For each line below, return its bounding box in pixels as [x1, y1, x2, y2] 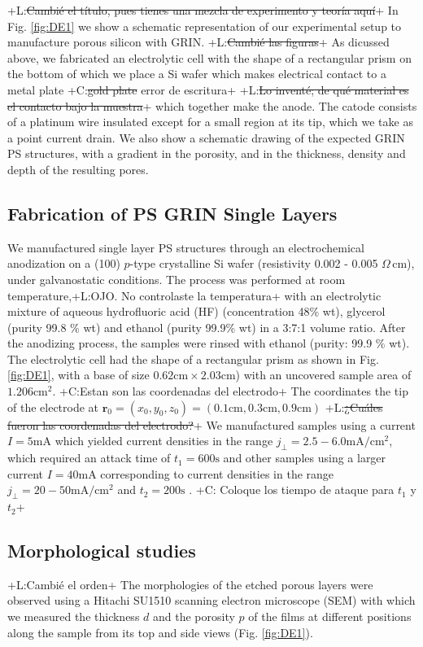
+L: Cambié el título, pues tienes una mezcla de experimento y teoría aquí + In [7, 2, 399, 18]
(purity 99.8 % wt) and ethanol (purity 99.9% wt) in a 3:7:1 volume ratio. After [7, 318, 406, 335]
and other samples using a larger [223, 449, 386, 466]
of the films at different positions [248, 608, 412, 625]
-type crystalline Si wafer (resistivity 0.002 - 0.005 [129, 255, 378, 272]
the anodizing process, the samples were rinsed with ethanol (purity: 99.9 [7, 334, 373, 352]
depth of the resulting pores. [7, 160, 149, 177]
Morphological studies [7, 538, 196, 563]
